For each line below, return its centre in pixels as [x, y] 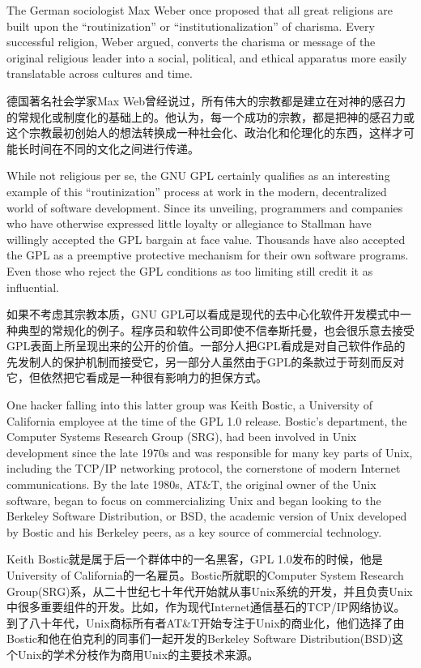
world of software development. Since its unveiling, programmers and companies [205, 207]
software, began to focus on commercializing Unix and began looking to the [194, 500]
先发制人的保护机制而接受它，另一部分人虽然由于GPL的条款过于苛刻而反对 [206, 361]
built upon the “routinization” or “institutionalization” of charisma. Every [191, 26]
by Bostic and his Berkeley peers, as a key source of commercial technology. [194, 531]
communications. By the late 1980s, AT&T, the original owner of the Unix [191, 484]
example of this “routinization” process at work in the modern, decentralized [197, 191]
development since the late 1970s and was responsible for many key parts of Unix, [210, 452]
